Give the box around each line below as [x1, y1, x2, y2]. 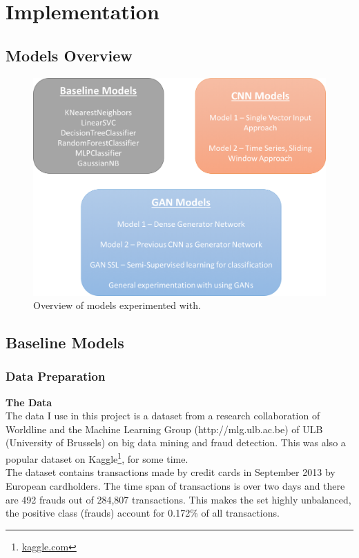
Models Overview [6, 44, 133, 66]
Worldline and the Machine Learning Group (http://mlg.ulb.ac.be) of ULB [6, 421, 323, 436]
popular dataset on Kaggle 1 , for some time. [6, 450, 188, 466]
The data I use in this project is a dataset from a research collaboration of [6, 408, 320, 423]
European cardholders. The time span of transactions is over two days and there [6, 478, 345, 492]
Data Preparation [6, 368, 106, 385]
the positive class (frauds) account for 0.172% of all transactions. [6, 506, 280, 520]
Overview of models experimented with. [33, 298, 201, 312]
